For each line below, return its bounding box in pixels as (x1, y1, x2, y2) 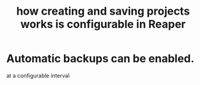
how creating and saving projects (16, 4, 190, 18)
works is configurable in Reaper (20, 17, 186, 31)
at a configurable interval (6, 72, 70, 79)
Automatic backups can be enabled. (6, 52, 194, 65)
